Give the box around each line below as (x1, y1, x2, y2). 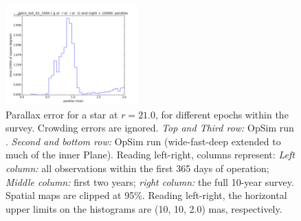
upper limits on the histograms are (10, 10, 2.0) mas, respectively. (5, 201, 282, 215)
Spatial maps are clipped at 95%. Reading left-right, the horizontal (5, 188, 287, 202)
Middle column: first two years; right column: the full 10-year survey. (5, 174, 294, 189)
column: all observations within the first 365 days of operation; (5, 160, 269, 175)
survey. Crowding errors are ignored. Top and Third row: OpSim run (5, 120, 294, 135)
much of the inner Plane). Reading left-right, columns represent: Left (5, 147, 295, 162)
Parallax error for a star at (5, 107, 118, 121)
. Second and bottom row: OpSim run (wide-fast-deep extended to (5, 134, 281, 148)
